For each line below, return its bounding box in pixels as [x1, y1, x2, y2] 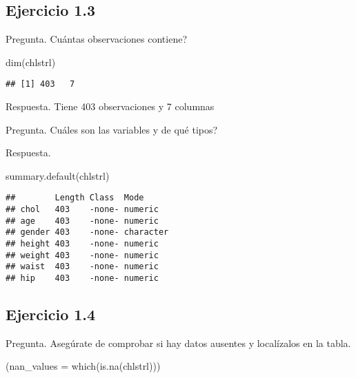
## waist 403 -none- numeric [6, 262, 159, 272]
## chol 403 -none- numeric [6, 204, 159, 215]
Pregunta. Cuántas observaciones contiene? [6, 32, 187, 46]
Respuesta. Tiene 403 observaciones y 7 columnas [6, 99, 215, 114]
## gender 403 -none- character [6, 227, 169, 238]
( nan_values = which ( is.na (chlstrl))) [6, 359, 161, 373]
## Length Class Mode [6, 193, 144, 203]
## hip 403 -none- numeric [6, 273, 159, 284]
